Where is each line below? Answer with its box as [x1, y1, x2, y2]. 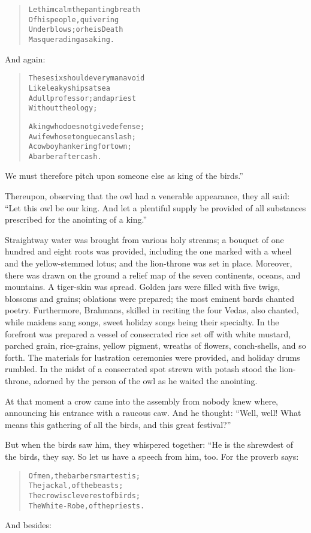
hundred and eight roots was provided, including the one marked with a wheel [5, 245, 292, 257]
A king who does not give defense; [28, 122, 145, 131]
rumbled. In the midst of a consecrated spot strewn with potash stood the [5, 363, 277, 375]
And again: [5, 52, 46, 65]
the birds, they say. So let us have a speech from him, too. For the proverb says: [5, 450, 299, 462]
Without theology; [28, 104, 98, 113]
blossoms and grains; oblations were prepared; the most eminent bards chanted [5, 292, 294, 304]
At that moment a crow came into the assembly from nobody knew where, [5, 394, 278, 407]
